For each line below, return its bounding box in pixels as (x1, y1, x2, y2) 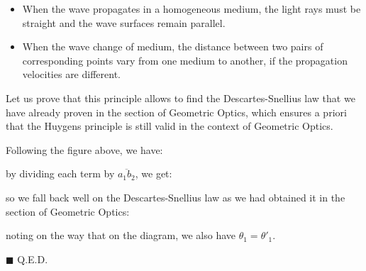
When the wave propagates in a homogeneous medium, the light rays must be (22, 1, 361, 16)
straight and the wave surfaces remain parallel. (22, 15, 226, 30)
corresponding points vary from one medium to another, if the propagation (22, 52, 348, 67)
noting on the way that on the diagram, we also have (6, 228, 236, 243)
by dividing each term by (6, 166, 115, 181)
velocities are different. (22, 67, 121, 82)
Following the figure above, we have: (6, 142, 163, 157)
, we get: (135, 166, 172, 181)
